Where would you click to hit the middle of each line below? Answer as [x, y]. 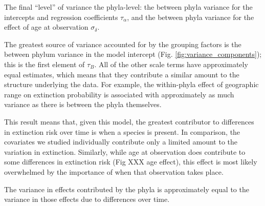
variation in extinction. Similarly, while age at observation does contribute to [125, 151]
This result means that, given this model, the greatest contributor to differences [129, 121]
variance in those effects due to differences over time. [87, 199]
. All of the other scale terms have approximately [171, 64]
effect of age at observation [46, 27]
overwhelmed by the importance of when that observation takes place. [114, 171]
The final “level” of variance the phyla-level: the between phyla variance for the [128, 7]
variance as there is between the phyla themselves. [83, 104]
